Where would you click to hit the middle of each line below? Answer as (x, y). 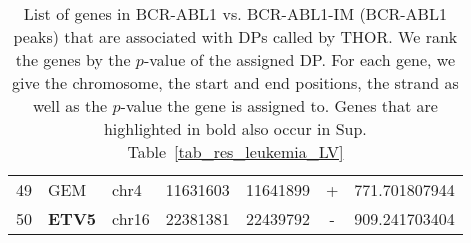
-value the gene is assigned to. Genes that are (279, 105)
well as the (70, 105)
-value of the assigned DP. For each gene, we (299, 59)
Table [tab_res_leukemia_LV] (235, 151)
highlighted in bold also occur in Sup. (235, 128)
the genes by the (73, 59)
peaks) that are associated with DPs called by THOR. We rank (235, 36)
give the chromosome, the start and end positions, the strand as (235, 82)
